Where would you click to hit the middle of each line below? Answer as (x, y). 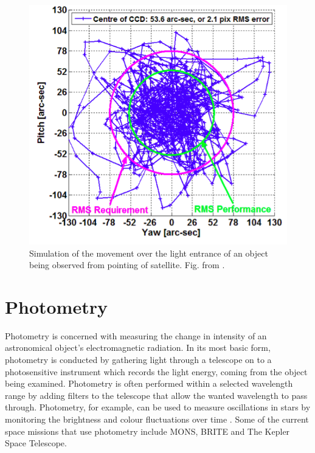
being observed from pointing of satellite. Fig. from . (127, 265)
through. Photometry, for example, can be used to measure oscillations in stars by (158, 407)
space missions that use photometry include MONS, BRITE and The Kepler (147, 431)
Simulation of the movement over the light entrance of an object (149, 253)
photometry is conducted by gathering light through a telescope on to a (138, 360)
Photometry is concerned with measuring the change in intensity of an (136, 335)
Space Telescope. (36, 443)
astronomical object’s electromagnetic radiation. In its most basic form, (138, 348)
